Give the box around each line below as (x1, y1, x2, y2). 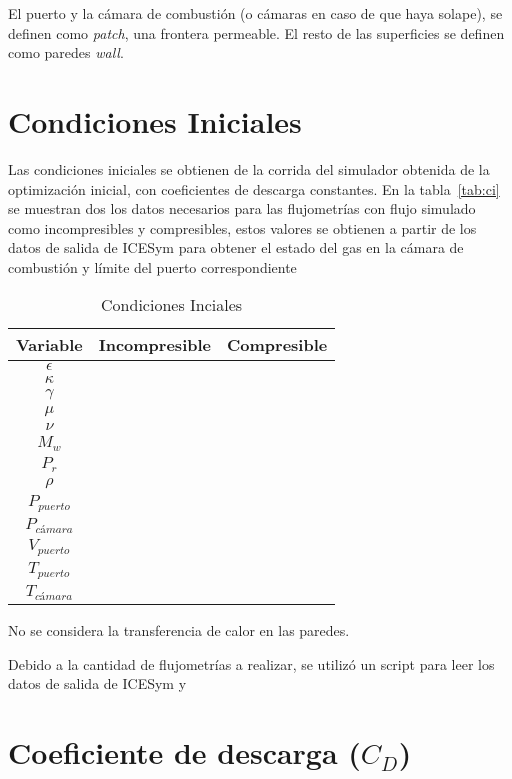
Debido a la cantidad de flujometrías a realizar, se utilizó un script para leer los (8, 653, 495, 674)
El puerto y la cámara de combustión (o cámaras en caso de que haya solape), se (8, 3, 503, 23)
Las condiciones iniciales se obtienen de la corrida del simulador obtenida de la (8, 158, 490, 179)
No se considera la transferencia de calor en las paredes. (8, 620, 350, 641)
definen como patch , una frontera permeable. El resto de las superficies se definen (8, 22, 505, 43)
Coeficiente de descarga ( (8, 732, 361, 772)
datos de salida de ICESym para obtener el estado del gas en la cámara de (8, 237, 464, 258)
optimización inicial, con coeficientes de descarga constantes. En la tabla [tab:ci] (8, 178, 500, 199)
